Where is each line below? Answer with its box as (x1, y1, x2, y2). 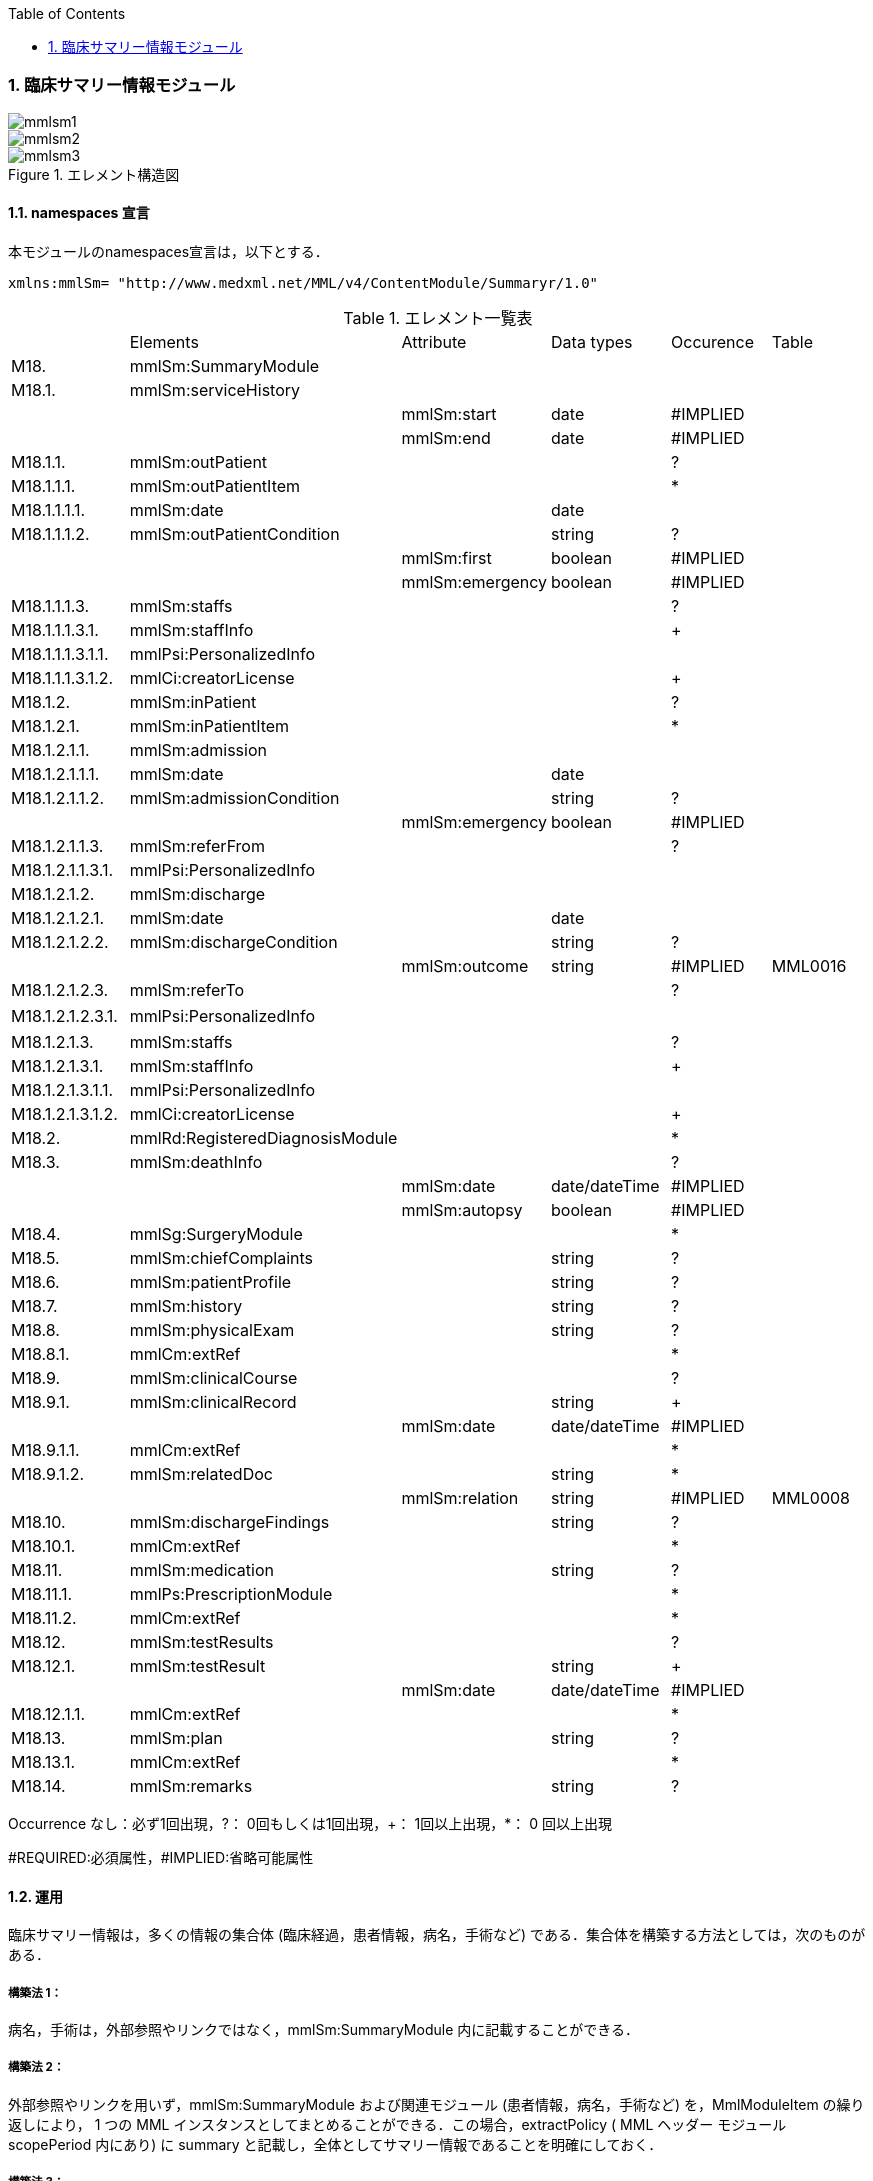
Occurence (671, 331, 755, 352)
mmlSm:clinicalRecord (129, 1391, 297, 1412)
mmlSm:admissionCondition (129, 787, 340, 808)
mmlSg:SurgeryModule (129, 1223, 303, 1244)
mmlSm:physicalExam (129, 1319, 295, 1340)
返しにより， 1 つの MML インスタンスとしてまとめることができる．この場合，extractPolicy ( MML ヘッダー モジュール (8, 2115, 787, 2133)
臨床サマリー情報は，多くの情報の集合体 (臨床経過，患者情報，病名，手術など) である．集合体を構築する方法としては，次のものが (8, 1926, 866, 1944)
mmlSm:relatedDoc (129, 1463, 273, 1484)
